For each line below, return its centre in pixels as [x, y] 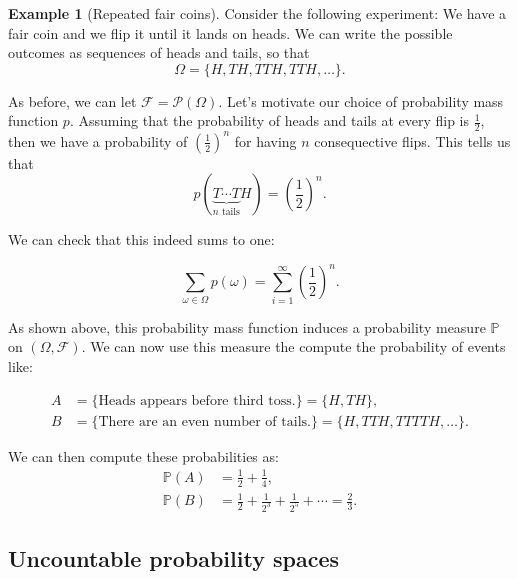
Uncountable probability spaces [173, 558]
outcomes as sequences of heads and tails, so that [159, 52]
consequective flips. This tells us [412, 140]
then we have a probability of [98, 140]
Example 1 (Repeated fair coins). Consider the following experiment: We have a [257, 13]
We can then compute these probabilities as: [143, 455]
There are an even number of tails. [204, 421]
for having [265, 140]
